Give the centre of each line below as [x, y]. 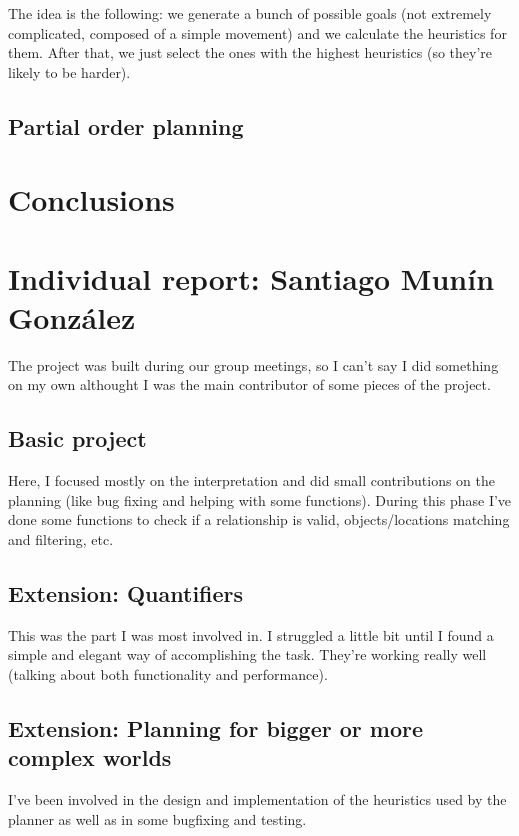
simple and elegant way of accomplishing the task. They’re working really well [247, 654]
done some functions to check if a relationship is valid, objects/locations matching [259, 519]
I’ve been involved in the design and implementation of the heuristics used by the [257, 799]
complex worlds [90, 757]
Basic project [77, 438]
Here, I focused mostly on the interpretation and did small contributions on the [251, 480]
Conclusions [91, 199]
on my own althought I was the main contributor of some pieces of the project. [249, 384]
